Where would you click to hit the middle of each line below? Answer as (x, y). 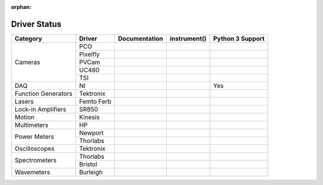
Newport (92, 133)
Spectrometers (36, 160)
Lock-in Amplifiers (40, 109)
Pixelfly (89, 54)
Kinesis (89, 117)
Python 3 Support (239, 38)
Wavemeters (32, 172)
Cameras (28, 62)
